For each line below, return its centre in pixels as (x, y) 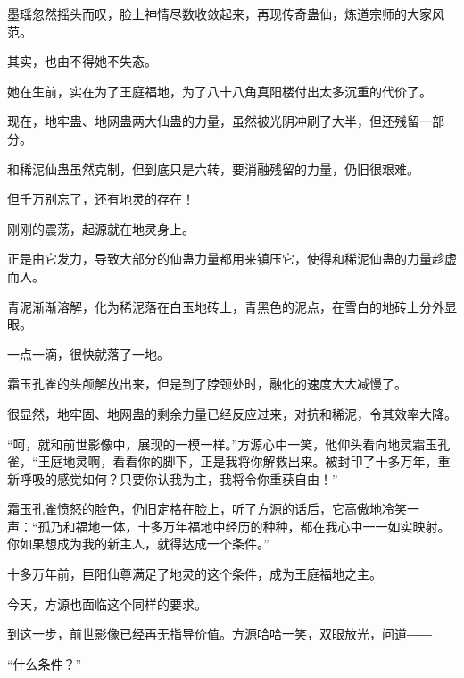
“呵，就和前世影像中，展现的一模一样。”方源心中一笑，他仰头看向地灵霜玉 (223, 444)
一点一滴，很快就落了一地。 (88, 353)
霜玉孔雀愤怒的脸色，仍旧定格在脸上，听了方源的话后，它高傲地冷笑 (207, 509)
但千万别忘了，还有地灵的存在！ (101, 199)
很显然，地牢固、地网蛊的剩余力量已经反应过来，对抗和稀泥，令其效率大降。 (232, 413)
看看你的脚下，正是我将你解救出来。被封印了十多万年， (275, 461)
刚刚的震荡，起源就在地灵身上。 (101, 228)
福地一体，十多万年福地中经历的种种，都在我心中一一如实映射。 (263, 526)
